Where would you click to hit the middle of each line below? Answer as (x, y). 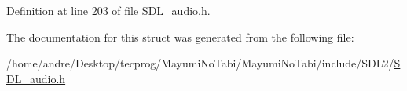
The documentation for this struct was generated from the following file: (180, 36)
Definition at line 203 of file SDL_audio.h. (108, 10)
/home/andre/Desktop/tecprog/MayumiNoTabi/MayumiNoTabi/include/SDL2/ (200, 63)
